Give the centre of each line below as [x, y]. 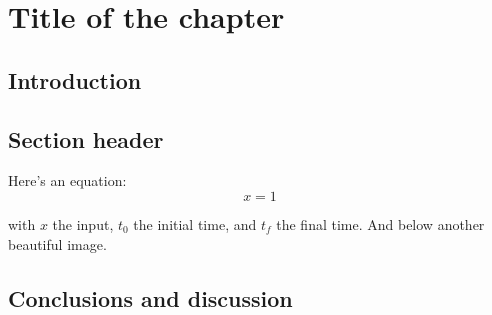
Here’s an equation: [67, 180]
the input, [83, 223]
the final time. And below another [380, 223]
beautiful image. [57, 243]
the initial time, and [195, 223]
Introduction [75, 79]
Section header [86, 138]
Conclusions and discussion [150, 297]
